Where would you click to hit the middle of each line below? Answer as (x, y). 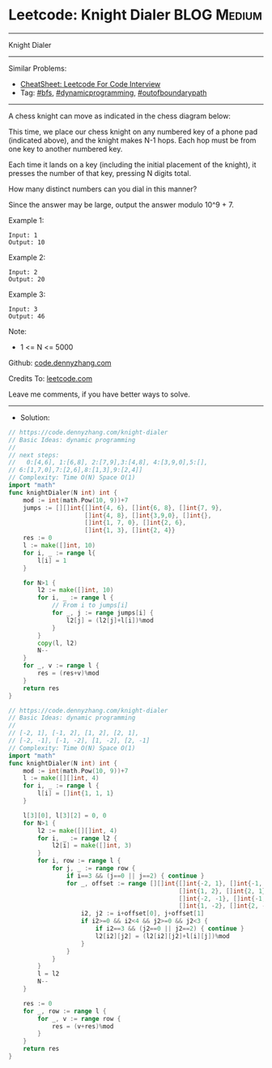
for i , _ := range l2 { (77, 838)
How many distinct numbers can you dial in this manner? (103, 189)
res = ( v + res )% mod (83, 1026)
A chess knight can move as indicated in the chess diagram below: (119, 116)
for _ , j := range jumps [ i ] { (102, 613)
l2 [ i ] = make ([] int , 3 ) (91, 846)
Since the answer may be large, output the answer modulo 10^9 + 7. (121, 204)
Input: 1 (23, 235)
